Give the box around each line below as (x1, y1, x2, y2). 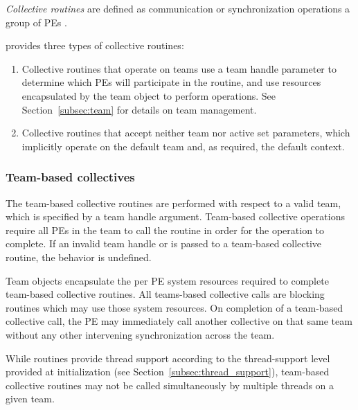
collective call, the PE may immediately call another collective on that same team (6, 314, 352, 328)
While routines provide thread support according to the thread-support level (6, 350, 330, 365)
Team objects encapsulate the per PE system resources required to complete (6, 273, 329, 287)
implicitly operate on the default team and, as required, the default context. (21, 139, 345, 153)
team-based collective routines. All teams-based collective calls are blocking (6, 287, 325, 301)
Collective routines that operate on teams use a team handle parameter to (21, 61, 337, 75)
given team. (6, 391, 55, 406)
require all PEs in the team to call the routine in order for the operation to (6, 222, 325, 237)
